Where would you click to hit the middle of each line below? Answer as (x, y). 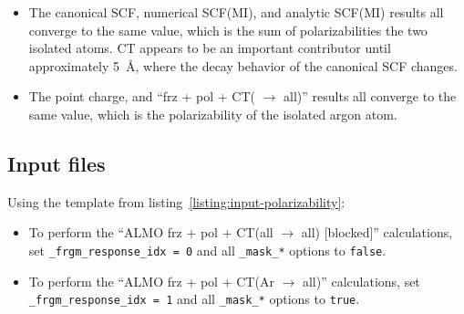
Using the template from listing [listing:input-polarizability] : (176, 201)
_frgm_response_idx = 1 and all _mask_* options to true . (194, 299)
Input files (57, 163)
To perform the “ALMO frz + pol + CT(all (151, 232)
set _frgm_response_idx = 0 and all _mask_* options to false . (207, 250)
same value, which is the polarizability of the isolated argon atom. (213, 114)
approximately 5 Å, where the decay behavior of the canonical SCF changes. (243, 65)
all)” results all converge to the (370, 96)
